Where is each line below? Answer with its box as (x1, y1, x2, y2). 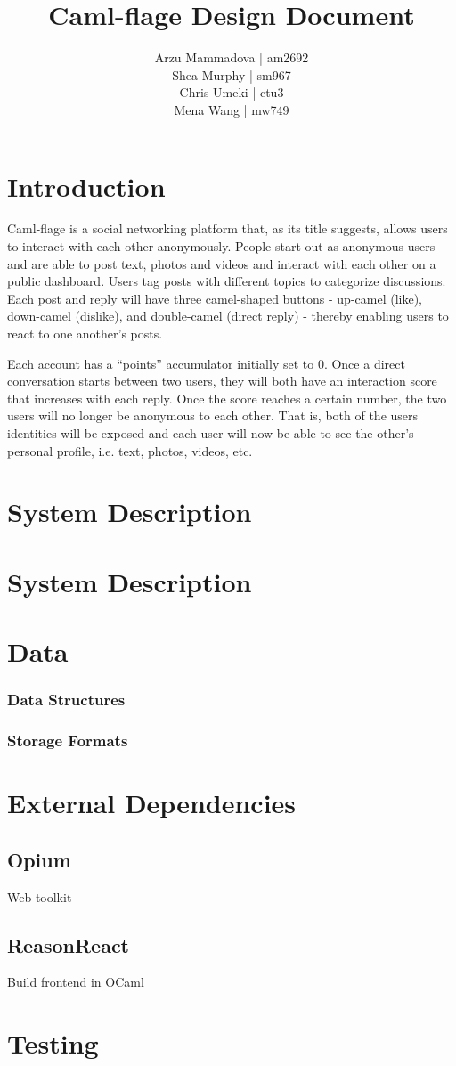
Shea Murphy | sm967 (172, 65, 291, 84)
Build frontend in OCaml (7, 972, 144, 991)
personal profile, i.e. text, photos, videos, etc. (7, 441, 253, 460)
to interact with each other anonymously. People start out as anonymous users (7, 237, 436, 256)
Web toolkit (7, 887, 72, 906)
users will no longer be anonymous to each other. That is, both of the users (7, 406, 419, 425)
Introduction (7, 167, 166, 204)
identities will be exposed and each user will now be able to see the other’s (7, 423, 414, 442)
